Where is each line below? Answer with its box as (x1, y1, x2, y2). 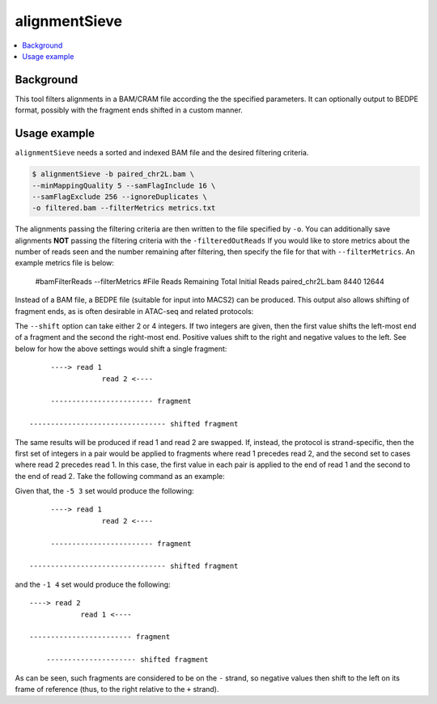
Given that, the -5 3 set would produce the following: (15, 486, 194, 496)
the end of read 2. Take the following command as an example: (15, 471, 226, 481)
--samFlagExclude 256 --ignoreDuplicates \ (32, 192, 208, 201)
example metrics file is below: (15, 258, 115, 268)
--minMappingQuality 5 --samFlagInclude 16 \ (32, 180, 216, 190)
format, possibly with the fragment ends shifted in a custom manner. (15, 105, 243, 115)
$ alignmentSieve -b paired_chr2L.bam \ (32, 170, 194, 179)
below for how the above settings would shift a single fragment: (15, 344, 227, 354)
